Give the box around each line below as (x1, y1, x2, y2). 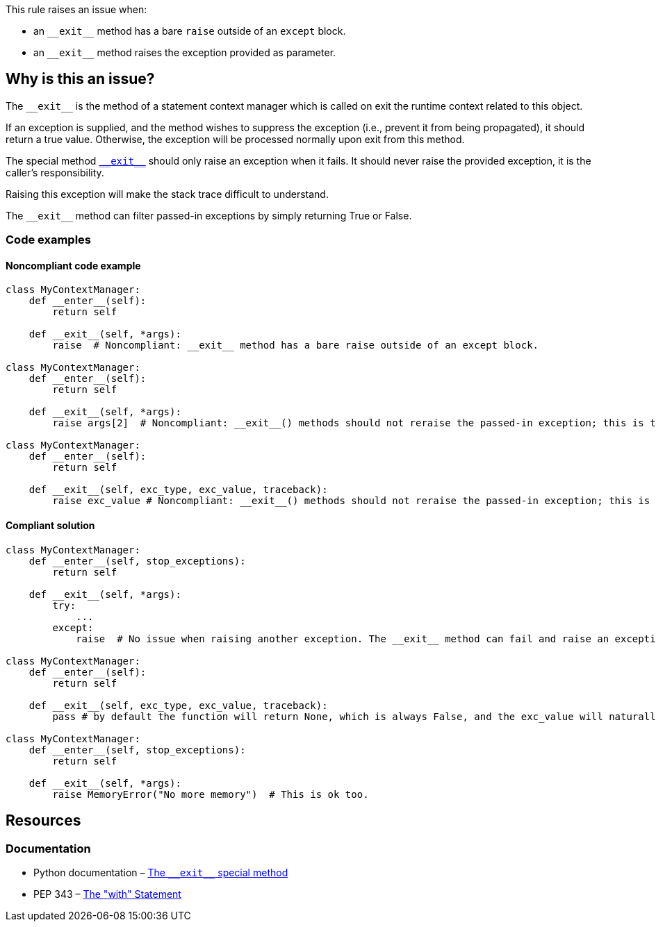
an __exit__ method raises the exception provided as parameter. (33, 47, 336, 58)
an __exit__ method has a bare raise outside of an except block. (33, 25, 346, 37)
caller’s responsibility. (6, 166, 104, 178)
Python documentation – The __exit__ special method (33, 866, 288, 878)
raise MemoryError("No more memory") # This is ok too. (52, 788, 369, 800)
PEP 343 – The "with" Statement (33, 887, 181, 900)
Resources (6, 812, 81, 830)
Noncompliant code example (6, 259, 141, 272)
